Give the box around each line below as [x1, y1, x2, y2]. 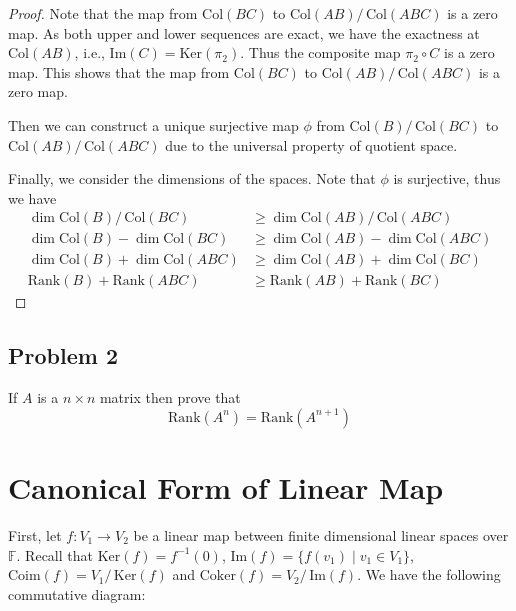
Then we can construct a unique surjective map [8, 114, 299, 135]
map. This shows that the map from [8, 61, 230, 82]
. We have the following [357, 564, 501, 585]
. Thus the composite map [240, 42, 401, 63]
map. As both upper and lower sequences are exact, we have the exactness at [8, 22, 480, 43]
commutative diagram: [8, 583, 146, 604]
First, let [8, 524, 62, 545]
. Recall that [16, 544, 93, 565]
